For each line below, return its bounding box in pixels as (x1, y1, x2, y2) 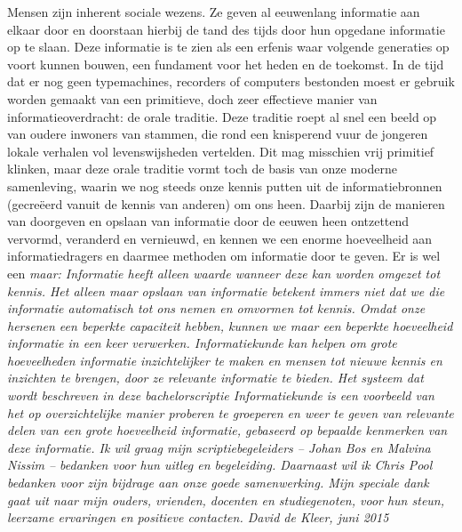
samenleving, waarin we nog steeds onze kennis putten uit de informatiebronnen (7, 176, 442, 195)
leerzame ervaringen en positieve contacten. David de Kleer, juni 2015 (7, 508, 389, 527)
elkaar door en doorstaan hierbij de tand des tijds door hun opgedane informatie (7, 20, 445, 38)
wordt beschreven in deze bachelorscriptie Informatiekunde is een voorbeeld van (7, 386, 434, 405)
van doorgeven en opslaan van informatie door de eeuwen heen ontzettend (7, 212, 410, 230)
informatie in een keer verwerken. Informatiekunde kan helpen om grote (7, 334, 397, 352)
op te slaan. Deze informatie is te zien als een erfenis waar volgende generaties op (7, 37, 450, 56)
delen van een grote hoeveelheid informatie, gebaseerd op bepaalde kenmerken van (7, 421, 448, 439)
